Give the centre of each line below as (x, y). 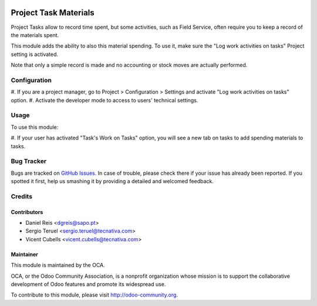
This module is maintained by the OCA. (58, 265)
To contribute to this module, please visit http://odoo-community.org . (95, 295)
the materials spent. (35, 35)
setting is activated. (35, 54)
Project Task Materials (53, 13)
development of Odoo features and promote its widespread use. (88, 284)
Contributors (27, 212)
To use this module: (35, 127)
